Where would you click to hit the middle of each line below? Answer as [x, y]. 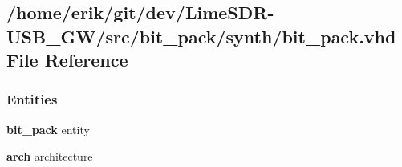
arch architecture [50, 156]
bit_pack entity [48, 129]
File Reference [67, 60]
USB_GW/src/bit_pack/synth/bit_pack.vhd [201, 36]
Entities [32, 99]
